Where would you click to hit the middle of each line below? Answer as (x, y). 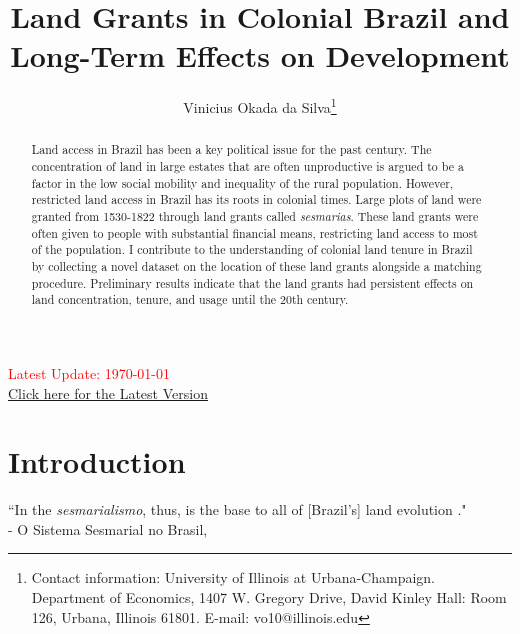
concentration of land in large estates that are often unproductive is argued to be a (247, 166)
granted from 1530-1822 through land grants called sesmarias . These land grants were (255, 215)
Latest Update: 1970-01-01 (89, 372)
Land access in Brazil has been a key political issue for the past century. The (231, 149)
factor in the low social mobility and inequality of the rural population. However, (242, 182)
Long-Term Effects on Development (260, 55)
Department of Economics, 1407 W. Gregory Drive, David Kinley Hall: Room (269, 597)
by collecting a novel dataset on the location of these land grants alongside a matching (256, 265)
